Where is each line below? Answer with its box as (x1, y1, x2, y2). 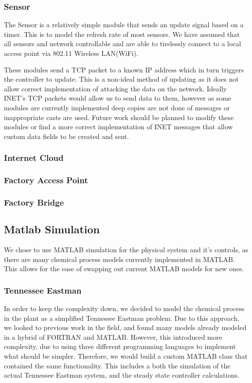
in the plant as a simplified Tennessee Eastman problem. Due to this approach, (4, 313, 239, 323)
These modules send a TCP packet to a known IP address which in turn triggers (4, 64, 244, 74)
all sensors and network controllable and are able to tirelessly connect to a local (4, 38, 241, 49)
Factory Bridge (4, 196, 64, 208)
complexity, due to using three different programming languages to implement (4, 341, 236, 351)
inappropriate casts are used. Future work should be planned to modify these (4, 112, 234, 122)
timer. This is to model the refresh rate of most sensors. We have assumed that (4, 29, 240, 39)
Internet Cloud (4, 152, 64, 164)
